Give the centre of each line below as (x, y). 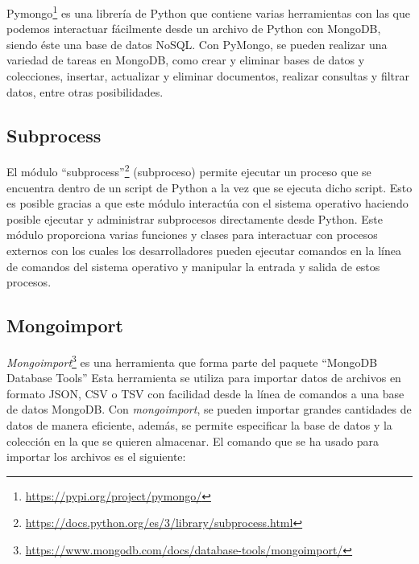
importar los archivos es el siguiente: (96, 457)
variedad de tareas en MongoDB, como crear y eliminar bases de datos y (186, 60)
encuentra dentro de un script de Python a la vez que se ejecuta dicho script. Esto (209, 187)
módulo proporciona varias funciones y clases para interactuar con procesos (192, 235)
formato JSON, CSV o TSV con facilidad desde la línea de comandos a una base (205, 393)
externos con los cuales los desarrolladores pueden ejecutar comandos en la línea (204, 251)
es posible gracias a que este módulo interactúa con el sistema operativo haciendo (207, 203)
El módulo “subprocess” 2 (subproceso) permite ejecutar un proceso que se (189, 171)
